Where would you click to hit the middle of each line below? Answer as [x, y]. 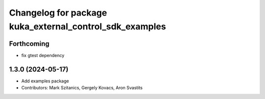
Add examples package [45, 81]
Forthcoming [29, 44]
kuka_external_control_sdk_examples [88, 26]
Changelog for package [58, 13]
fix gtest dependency [43, 55]
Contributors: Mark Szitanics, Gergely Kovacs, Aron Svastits [82, 88]
